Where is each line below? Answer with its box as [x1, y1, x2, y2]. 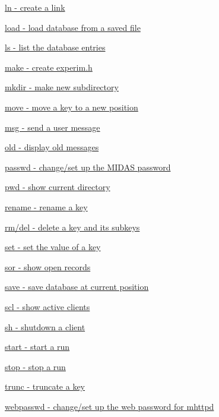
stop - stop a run [5, 360, 66, 372]
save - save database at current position [5, 280, 149, 293]
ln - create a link [5, 1, 65, 13]
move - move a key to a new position [5, 100, 138, 113]
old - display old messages [5, 141, 99, 153]
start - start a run [5, 340, 70, 353]
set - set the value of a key [5, 241, 101, 253]
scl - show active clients [5, 300, 90, 312]
